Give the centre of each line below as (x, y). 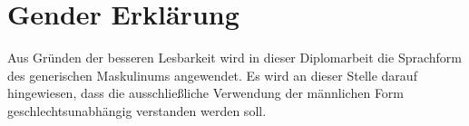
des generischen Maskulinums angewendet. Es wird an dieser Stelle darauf (212, 75)
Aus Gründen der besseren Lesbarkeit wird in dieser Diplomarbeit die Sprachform (234, 58)
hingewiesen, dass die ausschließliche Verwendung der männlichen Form (206, 93)
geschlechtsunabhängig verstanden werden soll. (137, 110)
